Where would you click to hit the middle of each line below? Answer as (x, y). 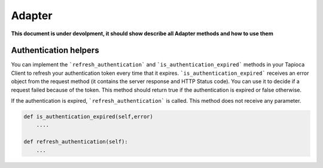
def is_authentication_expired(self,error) (89, 117)
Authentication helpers (55, 51)
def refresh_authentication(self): (76, 142)
